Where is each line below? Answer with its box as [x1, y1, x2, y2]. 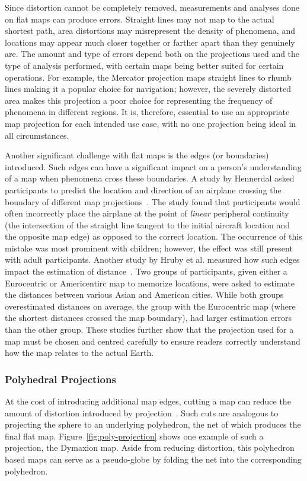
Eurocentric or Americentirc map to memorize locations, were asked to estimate [5, 276, 295, 289]
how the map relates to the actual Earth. [5, 346, 154, 359]
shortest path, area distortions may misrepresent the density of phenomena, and [5, 24, 295, 37]
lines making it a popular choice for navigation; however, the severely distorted [5, 82, 292, 95]
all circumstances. [5, 129, 69, 141]
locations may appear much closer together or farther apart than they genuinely [5, 36, 295, 48]
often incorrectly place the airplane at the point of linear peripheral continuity [5, 207, 289, 219]
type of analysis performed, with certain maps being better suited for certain [5, 59, 284, 71]
